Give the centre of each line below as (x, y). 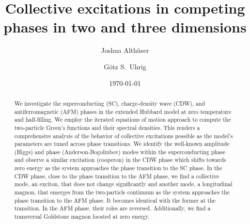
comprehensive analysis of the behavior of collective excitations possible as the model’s (124, 136)
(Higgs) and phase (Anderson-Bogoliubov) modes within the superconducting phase (120, 152)
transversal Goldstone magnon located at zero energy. (82, 216)
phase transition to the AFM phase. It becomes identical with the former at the (115, 200)
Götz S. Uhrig (125, 66)
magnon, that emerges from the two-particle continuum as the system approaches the (122, 192)
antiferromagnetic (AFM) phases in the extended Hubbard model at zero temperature (123, 111)
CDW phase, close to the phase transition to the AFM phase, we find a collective (117, 176)
